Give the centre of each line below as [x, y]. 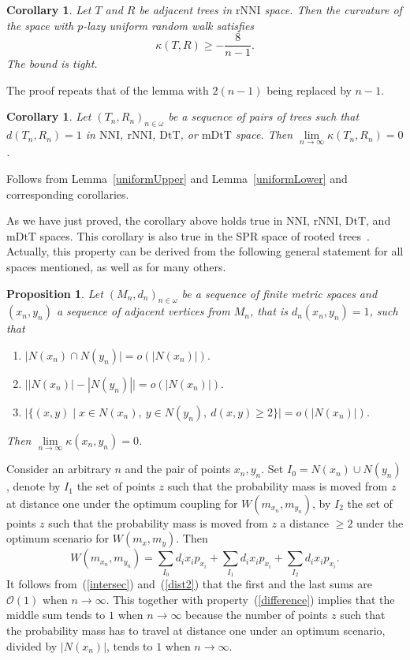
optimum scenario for [58, 538]
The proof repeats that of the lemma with [108, 89]
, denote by [34, 486]
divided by [32, 645]
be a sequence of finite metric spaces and [280, 293]
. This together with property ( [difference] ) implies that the [250, 599]
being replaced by [309, 89]
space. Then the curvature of [333, 9]
